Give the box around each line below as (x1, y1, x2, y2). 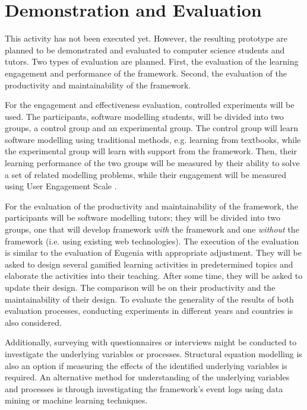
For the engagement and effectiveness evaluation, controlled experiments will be (5, 98, 295, 111)
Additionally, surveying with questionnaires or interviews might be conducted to (5, 336, 297, 348)
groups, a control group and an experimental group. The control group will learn (5, 122, 298, 134)
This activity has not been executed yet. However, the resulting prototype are (5, 32, 287, 45)
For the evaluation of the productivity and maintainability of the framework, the (5, 199, 298, 212)
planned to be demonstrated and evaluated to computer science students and (5, 43, 285, 56)
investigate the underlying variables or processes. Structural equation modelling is (5, 347, 302, 360)
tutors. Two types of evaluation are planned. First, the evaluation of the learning (5, 55, 299, 68)
